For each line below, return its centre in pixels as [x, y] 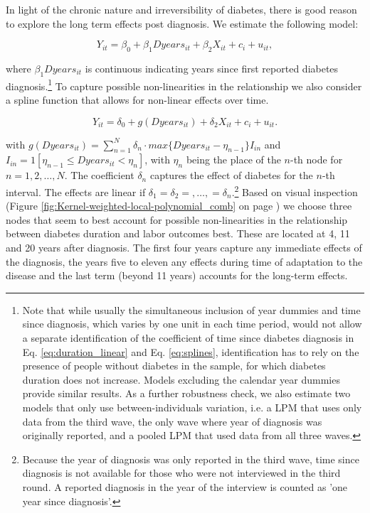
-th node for [316, 160]
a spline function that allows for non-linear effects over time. [137, 100]
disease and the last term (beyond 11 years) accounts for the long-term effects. [177, 275]
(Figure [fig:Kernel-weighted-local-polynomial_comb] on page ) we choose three [179, 206]
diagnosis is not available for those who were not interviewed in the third [181, 473]
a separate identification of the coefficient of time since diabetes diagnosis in [188, 338]
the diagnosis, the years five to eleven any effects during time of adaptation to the [184, 261]
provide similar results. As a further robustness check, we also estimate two [186, 393]
